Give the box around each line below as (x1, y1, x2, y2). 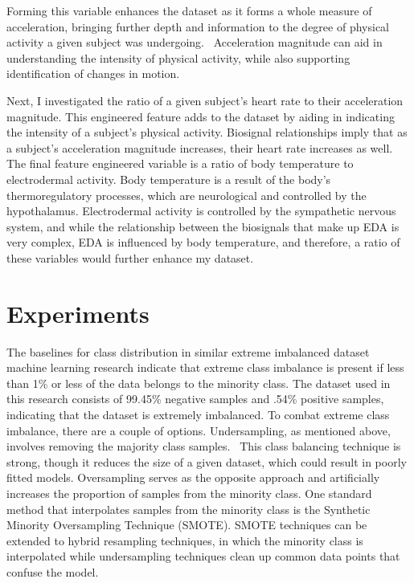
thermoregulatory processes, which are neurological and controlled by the (6, 186, 367, 203)
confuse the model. (6, 563, 99, 580)
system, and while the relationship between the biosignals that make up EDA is (6, 218, 400, 234)
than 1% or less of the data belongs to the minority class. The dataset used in (6, 374, 391, 391)
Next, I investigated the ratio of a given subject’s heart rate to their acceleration (6, 92, 404, 108)
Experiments (6, 296, 150, 329)
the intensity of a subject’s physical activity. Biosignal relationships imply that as (6, 124, 408, 141)
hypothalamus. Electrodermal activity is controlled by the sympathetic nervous (6, 202, 396, 219)
